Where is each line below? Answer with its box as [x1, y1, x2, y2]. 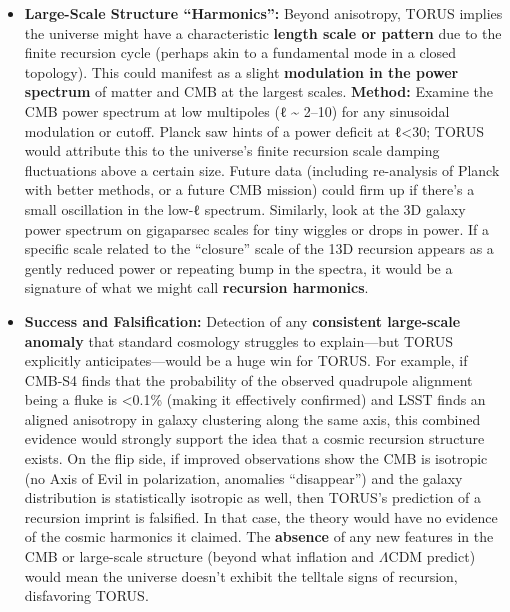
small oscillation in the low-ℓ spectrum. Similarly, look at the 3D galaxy [24, 198, 466, 219]
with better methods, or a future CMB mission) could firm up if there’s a [24, 179, 475, 200]
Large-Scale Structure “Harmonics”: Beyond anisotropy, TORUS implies [24, 3, 503, 23]
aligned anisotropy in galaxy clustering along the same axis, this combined [24, 408, 481, 429]
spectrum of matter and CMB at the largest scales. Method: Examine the [24, 81, 493, 102]
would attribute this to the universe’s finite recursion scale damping [24, 140, 440, 161]
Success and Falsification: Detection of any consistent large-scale [24, 310, 461, 331]
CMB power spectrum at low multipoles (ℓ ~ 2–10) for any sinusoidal [24, 100, 450, 121]
